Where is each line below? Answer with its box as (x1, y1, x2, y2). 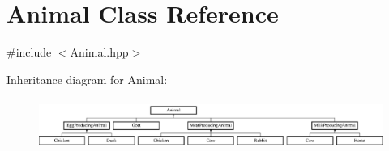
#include (6, 44, 52, 61)
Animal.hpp (70, 44, 129, 61)
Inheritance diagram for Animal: (6, 70, 168, 87)
